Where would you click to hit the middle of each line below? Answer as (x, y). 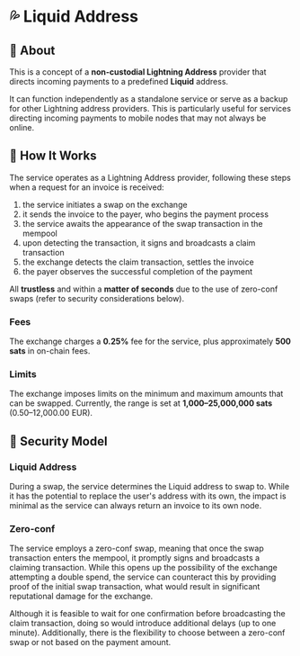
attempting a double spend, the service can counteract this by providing (143, 577)
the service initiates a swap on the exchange (105, 204)
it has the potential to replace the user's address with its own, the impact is (148, 496)
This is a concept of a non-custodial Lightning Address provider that (138, 72)
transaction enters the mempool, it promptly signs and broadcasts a (135, 558)
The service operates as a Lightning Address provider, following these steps (150, 177)
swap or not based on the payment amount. (90, 643)
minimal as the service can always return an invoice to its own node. (136, 506)
